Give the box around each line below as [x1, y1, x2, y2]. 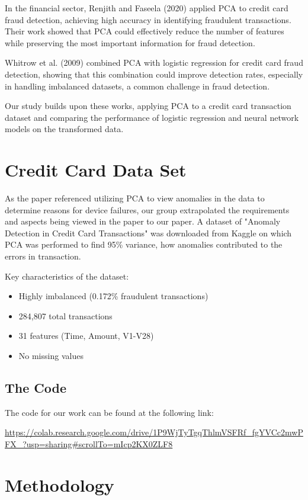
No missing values [18, 350, 84, 361]
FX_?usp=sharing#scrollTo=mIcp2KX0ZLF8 [5, 437, 173, 450]
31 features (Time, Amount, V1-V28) [18, 329, 154, 342]
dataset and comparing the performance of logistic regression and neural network [5, 111, 299, 123]
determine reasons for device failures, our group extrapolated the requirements [5, 203, 290, 216]
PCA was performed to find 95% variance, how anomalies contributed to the [5, 238, 283, 251]
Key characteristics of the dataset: [5, 270, 129, 282]
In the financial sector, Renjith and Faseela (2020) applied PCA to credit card [5, 2, 288, 14]
